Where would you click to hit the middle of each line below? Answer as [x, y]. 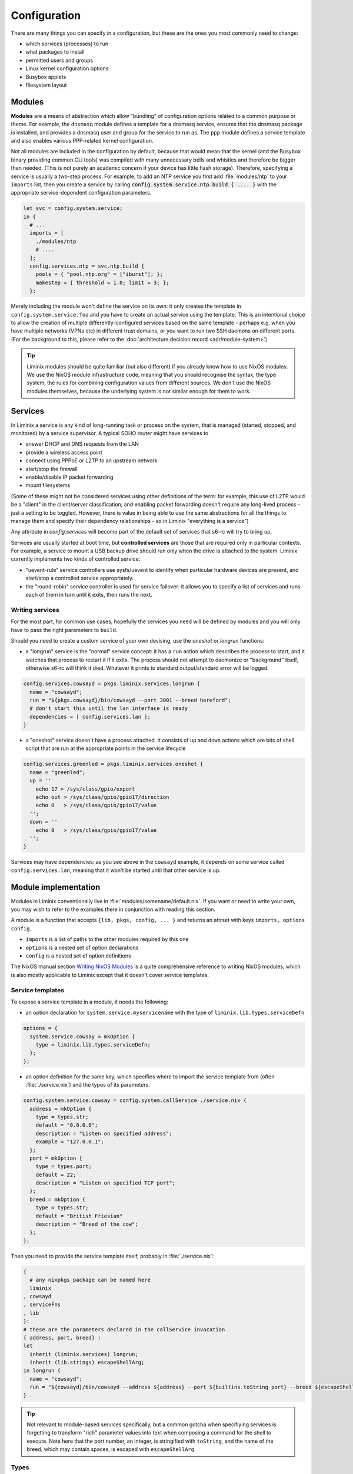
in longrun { [42, 1371]
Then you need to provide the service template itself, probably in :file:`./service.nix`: [112, 1256]
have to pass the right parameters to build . [64, 630]
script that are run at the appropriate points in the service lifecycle [106, 748]
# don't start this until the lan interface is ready [109, 708]
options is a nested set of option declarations [82, 947]
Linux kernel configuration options [67, 68]
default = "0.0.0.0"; [67, 1125]
